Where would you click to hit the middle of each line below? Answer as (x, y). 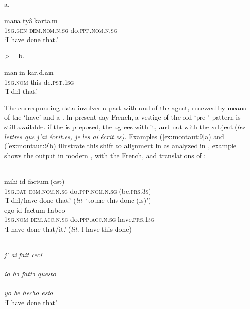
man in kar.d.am (29, 72)
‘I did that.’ (21, 91)
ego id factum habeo (35, 209)
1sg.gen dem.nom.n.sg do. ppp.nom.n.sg (61, 30)
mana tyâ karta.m (31, 20)
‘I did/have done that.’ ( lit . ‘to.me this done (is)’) (78, 200)
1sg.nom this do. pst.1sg (39, 82)
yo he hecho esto (29, 293)
